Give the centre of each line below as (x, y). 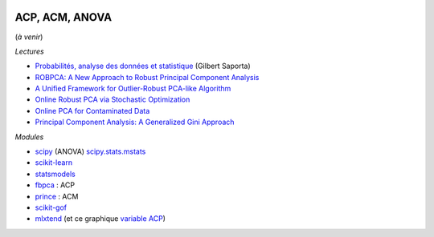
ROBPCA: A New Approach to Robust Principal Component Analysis (147, 77)
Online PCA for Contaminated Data (92, 110)
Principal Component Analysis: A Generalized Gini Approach (135, 122)
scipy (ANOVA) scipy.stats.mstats (90, 151)
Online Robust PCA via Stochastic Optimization (113, 99)
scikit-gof (51, 207)
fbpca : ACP (55, 185)
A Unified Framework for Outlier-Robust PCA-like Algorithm (133, 89)
